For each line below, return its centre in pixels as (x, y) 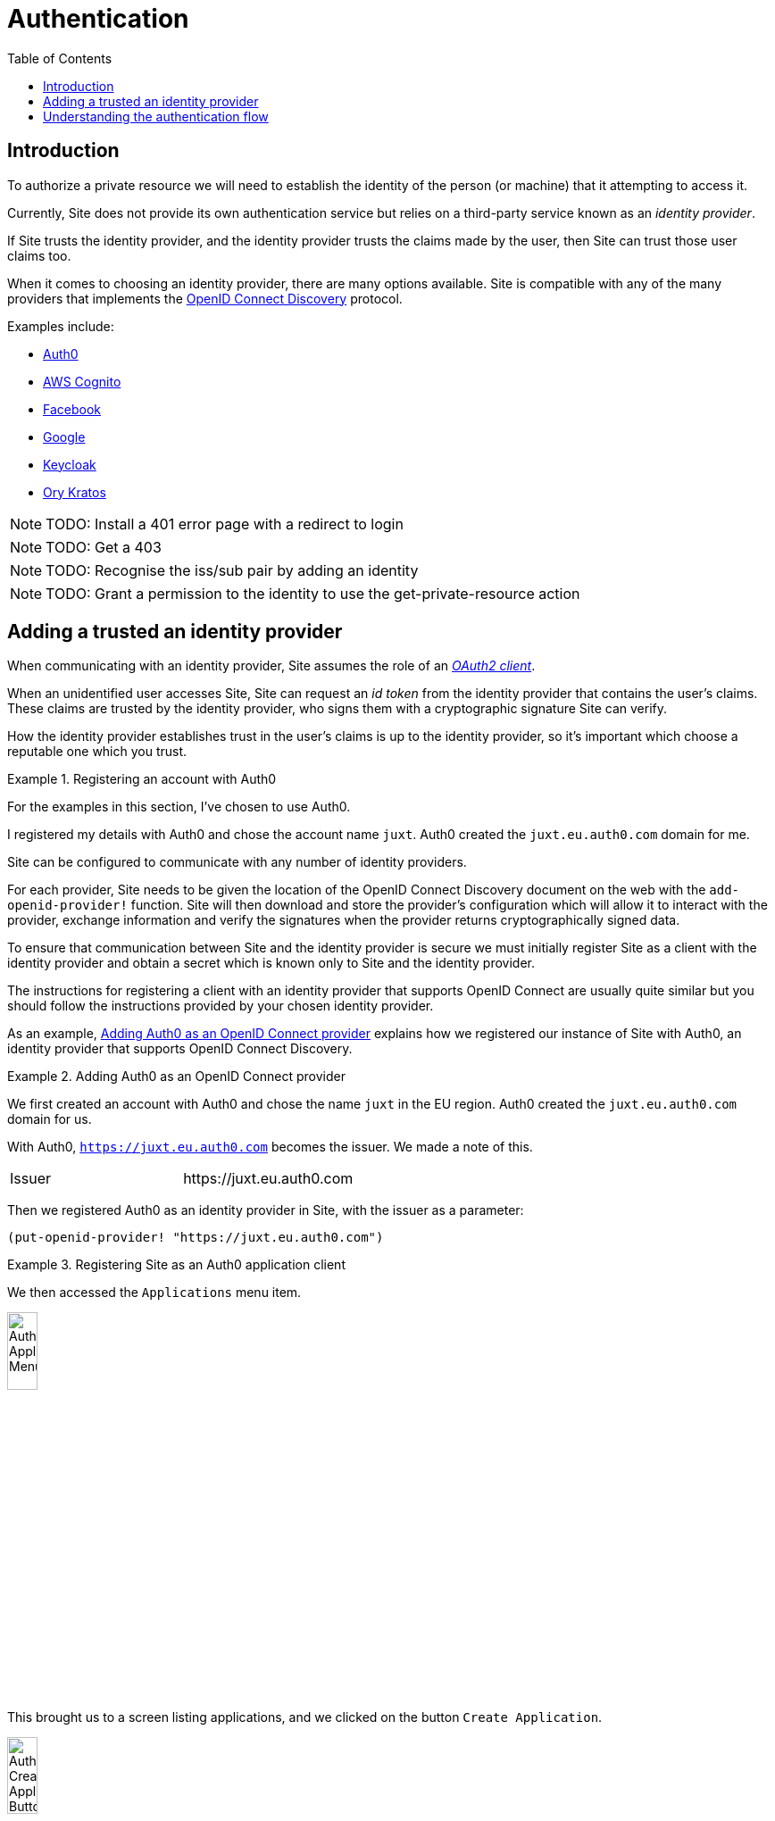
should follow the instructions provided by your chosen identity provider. (221, 1006)
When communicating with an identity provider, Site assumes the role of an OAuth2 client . (271, 666)
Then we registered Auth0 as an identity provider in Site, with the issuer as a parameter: (266, 1210)
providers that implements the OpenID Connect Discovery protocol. (205, 298)
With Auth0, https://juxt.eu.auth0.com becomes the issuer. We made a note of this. (270, 1147)
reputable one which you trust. (97, 752)
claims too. (39, 255)
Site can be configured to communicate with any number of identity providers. (237, 862)
